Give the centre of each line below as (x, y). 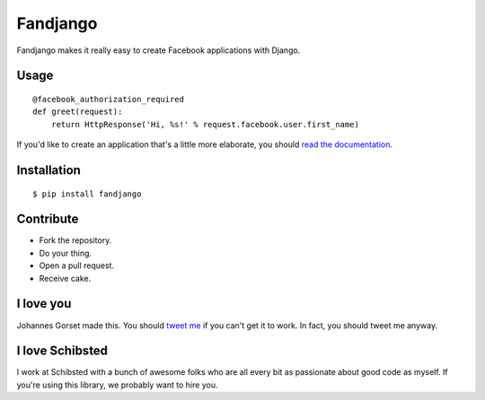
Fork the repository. (75, 240)
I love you (44, 304)
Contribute (48, 219)
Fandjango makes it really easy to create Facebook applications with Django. (159, 50)
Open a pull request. (77, 265)
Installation (48, 170)
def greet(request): (78, 112)
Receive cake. (65, 278)
